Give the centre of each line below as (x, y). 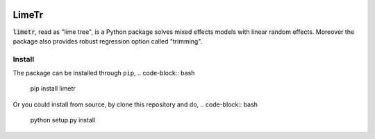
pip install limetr (53, 89)
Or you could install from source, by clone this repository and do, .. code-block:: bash (135, 104)
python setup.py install (63, 120)
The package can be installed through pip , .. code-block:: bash (104, 73)
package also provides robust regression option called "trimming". (108, 41)
